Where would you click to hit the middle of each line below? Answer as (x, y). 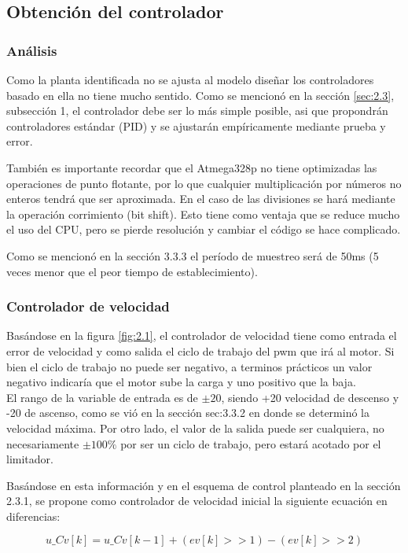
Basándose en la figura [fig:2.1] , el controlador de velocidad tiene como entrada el (202, 335)
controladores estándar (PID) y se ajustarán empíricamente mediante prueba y (196, 125)
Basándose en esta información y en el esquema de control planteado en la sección (204, 485)
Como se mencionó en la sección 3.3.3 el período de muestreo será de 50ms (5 (193, 255)
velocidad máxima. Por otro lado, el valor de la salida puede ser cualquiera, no (195, 428)
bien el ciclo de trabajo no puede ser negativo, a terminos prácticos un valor (189, 366)
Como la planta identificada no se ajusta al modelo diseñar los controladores (190, 79)
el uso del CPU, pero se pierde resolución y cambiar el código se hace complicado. (204, 229)
